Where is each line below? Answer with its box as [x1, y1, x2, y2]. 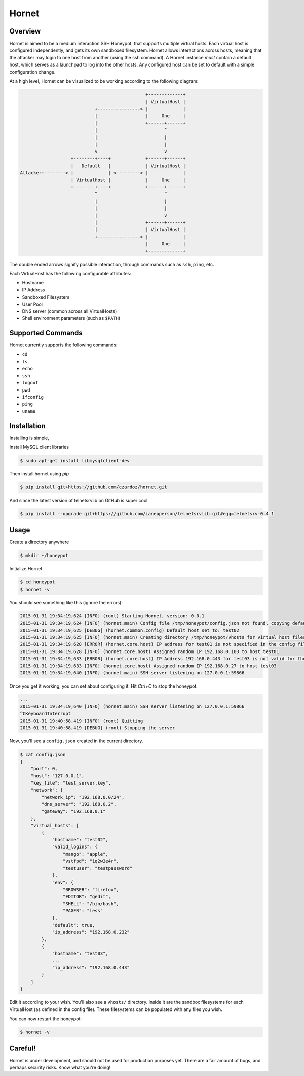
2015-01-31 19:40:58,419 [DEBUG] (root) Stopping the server [20, 725, 175, 731]
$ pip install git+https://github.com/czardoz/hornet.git [20, 484, 167, 490]
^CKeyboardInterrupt [20, 711, 71, 716]
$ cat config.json [20, 752, 66, 758]
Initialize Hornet [9, 566, 43, 572]
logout [22, 380, 39, 386]
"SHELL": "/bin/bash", [62, 901, 119, 906]
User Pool [22, 301, 43, 307]
